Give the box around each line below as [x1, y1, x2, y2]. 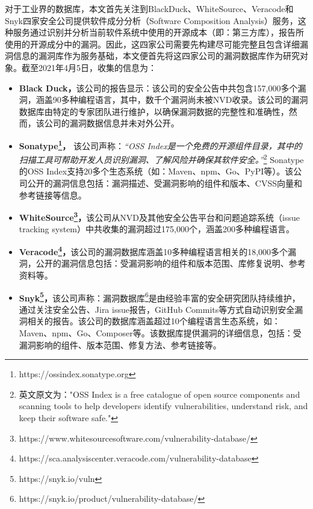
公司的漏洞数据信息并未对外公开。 [44, 117, 179, 129]
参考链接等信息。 [19, 188, 87, 201]
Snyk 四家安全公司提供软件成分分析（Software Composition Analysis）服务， [5, 14, 298, 26]
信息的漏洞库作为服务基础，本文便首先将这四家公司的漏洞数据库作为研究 [13, 49, 300, 62]
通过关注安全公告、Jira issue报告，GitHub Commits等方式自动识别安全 [19, 303, 295, 315]
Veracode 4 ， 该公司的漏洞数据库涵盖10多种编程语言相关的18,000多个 [19, 244, 288, 258]
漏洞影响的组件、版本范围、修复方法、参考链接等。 [19, 338, 222, 351]
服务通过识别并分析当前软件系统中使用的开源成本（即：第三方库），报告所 [13, 26, 304, 39]
